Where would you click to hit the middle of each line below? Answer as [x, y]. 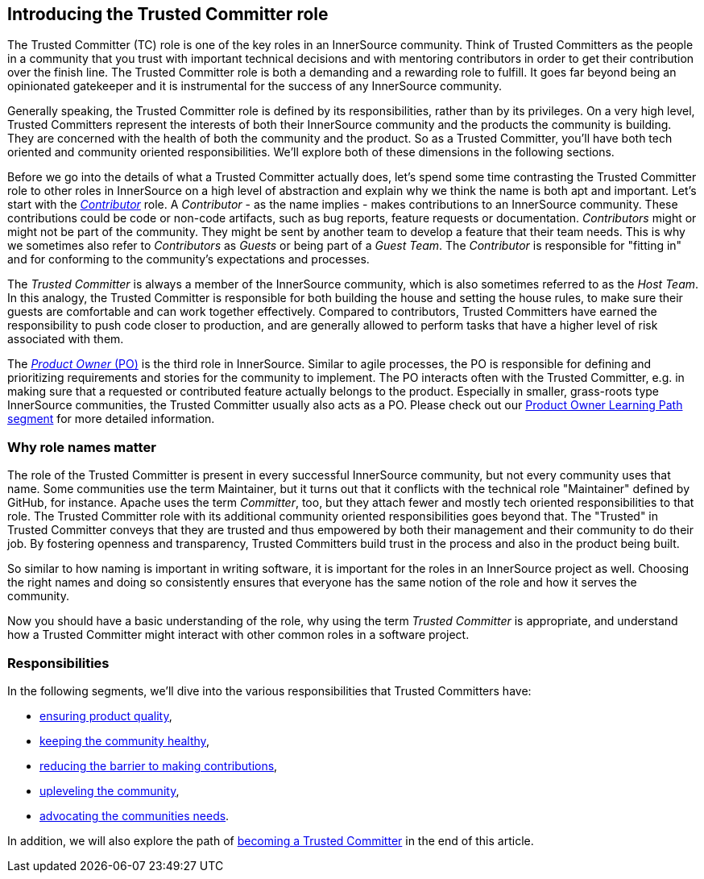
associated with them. [66, 339]
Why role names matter [82, 447]
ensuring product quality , [106, 715]
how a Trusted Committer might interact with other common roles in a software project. [238, 635]
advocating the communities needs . [135, 815]
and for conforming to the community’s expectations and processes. [188, 259]
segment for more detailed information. [111, 419]
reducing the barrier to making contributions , [159, 765]
